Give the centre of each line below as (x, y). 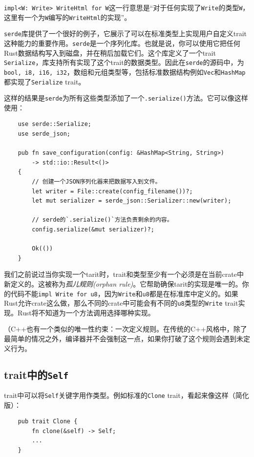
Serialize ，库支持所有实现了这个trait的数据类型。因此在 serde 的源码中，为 (124, 62)
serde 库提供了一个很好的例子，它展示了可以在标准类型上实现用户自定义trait (126, 33)
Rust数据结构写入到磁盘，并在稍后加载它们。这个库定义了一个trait (110, 52)
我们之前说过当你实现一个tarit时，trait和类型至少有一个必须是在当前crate (120, 274)
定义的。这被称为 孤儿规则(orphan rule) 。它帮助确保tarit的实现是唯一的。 (126, 283)
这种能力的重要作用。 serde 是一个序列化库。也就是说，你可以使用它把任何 (122, 43)
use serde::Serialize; (54, 124)
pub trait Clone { (48, 422)
